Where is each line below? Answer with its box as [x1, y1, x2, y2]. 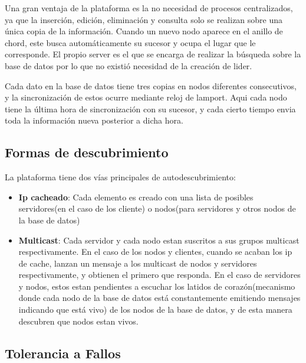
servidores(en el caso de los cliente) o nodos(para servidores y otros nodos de [18, 202, 296, 215]
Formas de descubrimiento [5, 143, 169, 161]
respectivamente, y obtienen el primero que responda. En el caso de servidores [18, 268, 301, 281]
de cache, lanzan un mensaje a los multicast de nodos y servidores [18, 257, 257, 269]
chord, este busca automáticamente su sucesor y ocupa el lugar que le [5, 36, 256, 48]
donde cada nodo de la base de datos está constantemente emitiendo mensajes [18, 291, 301, 304]
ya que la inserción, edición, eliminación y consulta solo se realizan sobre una [5, 13, 283, 25]
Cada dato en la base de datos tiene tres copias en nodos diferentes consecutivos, [5, 79, 297, 92]
